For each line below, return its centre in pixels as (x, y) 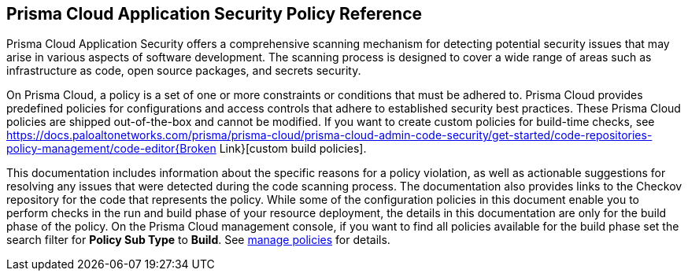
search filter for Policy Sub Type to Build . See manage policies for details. (198, 240)
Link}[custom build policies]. (293, 149)
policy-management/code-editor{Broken (111, 149)
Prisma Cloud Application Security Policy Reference (215, 14)
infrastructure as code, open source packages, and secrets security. (184, 71)
